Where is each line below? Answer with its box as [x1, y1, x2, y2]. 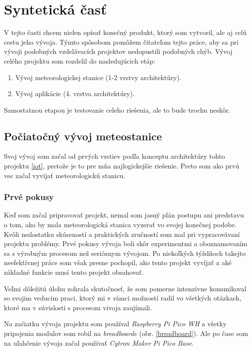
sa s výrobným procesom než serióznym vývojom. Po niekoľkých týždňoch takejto [4, 248, 246, 258]
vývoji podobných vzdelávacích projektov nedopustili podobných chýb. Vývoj [4, 46, 233, 56]
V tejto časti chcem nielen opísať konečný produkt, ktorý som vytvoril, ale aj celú [4, 27, 247, 37]
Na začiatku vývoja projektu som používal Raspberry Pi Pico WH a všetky [4, 318, 227, 329]
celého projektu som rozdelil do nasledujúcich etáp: [4, 55, 156, 66]
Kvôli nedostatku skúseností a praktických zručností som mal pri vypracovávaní [4, 229, 240, 239]
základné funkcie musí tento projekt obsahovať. [4, 267, 144, 277]
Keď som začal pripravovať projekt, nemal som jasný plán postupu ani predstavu [4, 210, 244, 220]
